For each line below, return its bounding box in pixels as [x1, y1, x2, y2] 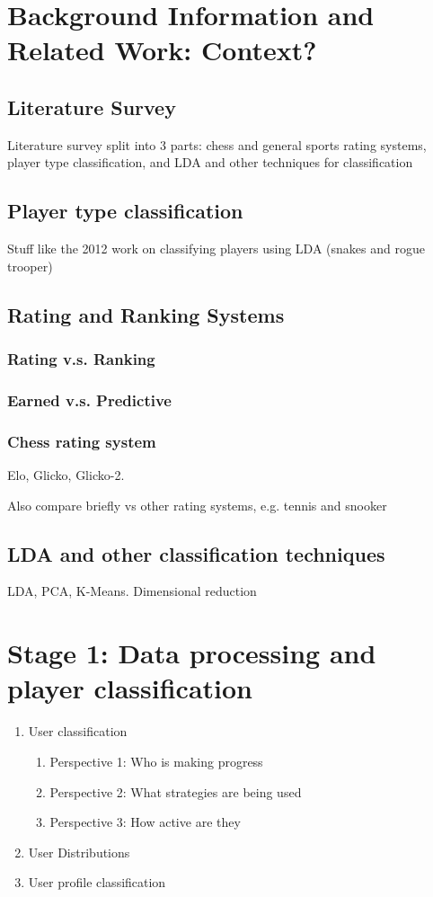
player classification [7, 670, 252, 706]
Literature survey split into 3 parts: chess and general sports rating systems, [7, 135, 427, 154]
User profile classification [28, 873, 166, 892]
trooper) [7, 256, 53, 275]
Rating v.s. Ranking [7, 348, 155, 370]
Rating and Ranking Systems [7, 300, 285, 328]
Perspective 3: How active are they [49, 813, 241, 831]
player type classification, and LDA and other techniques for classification [7, 153, 413, 172]
